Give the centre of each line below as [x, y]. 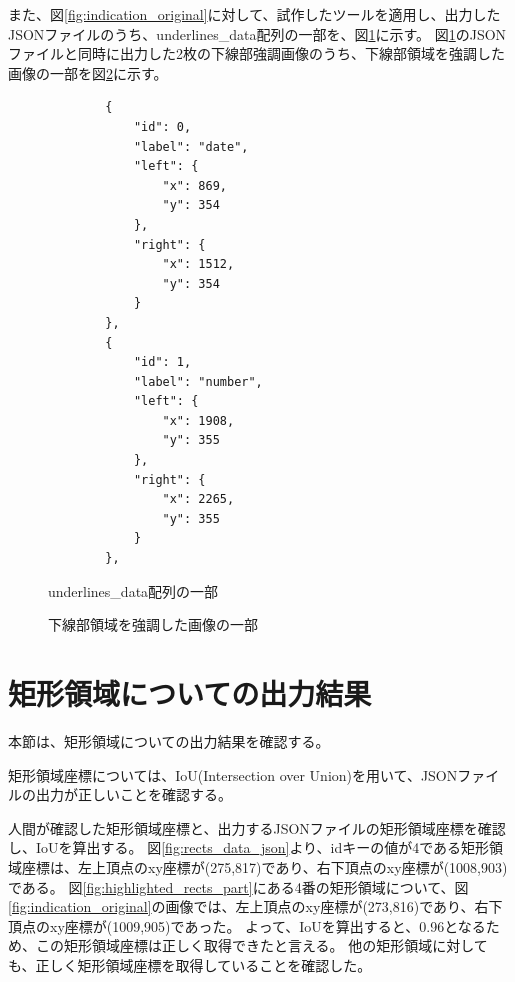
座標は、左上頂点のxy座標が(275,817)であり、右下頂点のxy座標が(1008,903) [264, 866]
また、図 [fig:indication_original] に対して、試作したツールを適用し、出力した [254, 14]
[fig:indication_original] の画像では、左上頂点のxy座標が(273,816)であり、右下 [255, 906]
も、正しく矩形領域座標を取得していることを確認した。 [190, 964]
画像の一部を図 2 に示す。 [88, 72]
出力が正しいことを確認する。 [133, 794]
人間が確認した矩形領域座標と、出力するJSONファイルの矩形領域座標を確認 [257, 827]
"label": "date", [191, 146]
